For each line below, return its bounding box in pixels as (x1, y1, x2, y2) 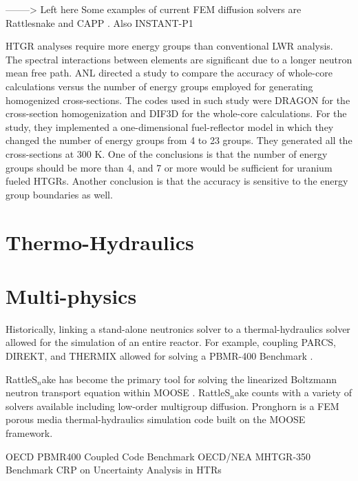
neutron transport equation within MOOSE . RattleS (6, 385, 231, 400)
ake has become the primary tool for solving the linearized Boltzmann (41, 371, 337, 386)
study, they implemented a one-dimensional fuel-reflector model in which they (6, 119, 334, 134)
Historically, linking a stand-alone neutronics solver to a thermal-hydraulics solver (6, 321, 350, 336)
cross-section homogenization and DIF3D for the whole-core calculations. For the (6, 106, 347, 121)
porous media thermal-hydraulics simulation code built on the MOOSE (6, 412, 306, 427)
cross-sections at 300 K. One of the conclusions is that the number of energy (6, 146, 328, 161)
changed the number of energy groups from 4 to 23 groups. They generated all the (6, 133, 352, 147)
